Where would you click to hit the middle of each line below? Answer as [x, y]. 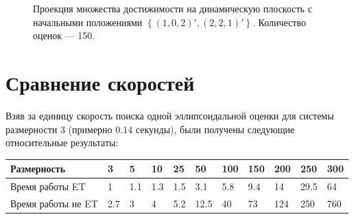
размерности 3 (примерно [59, 129]
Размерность [38, 169]
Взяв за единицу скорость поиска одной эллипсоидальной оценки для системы [170, 115]
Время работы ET [48, 186]
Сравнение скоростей [100, 82]
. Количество [279, 22]
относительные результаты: [62, 142]
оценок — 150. [64, 35]
